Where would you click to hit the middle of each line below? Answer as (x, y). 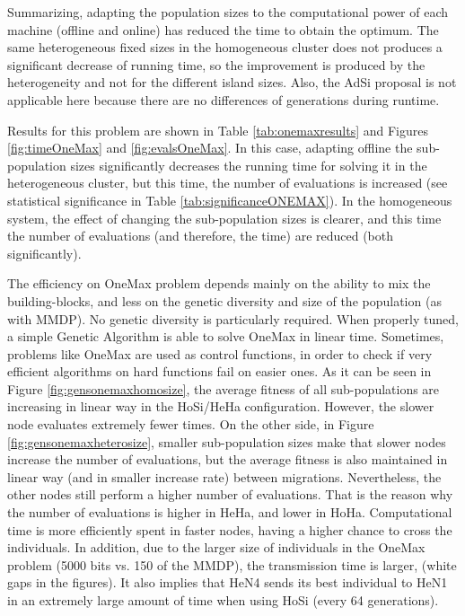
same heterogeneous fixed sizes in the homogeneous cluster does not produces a (225, 47)
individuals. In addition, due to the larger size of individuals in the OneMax (216, 547)
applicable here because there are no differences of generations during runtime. (224, 99)
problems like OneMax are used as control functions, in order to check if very (220, 353)
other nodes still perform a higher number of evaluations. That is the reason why (230, 494)
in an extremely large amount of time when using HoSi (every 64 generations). (223, 600)
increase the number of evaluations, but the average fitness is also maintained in (228, 459)
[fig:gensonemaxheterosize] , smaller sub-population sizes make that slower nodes (227, 441)
